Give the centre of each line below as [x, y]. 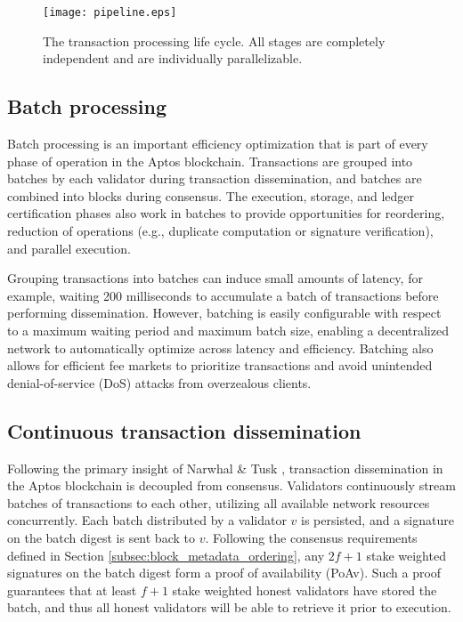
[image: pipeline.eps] [110, 12]
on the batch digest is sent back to [101, 537]
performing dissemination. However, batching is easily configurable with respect [224, 313]
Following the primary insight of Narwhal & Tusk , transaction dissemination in [225, 468]
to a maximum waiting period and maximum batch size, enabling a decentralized [228, 330]
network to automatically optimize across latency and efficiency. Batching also [220, 347]
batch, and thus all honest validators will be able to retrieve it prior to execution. [229, 607]
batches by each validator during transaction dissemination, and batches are [215, 178]
